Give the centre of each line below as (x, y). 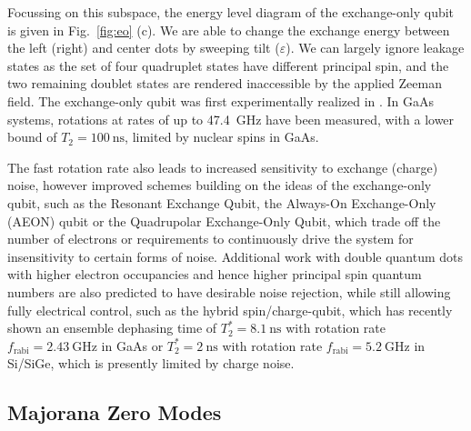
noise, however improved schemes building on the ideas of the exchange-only (220, 185)
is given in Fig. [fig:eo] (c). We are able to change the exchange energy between (229, 30)
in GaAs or (132, 345)
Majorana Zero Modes (115, 412)
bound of (32, 137)
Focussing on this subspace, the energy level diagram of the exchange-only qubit (231, 12)
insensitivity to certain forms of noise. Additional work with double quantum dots (235, 256)
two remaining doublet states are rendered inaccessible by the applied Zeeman (225, 83)
